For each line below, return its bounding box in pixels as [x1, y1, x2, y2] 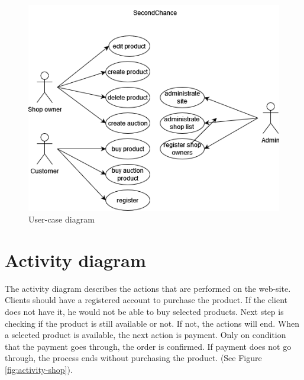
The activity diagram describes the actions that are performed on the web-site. [5, 282, 291, 294]
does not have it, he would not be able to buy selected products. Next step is [5, 305, 284, 317]
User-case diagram [28, 213, 95, 225]
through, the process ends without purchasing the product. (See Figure [5, 352, 262, 364]
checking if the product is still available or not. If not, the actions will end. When [5, 317, 300, 329]
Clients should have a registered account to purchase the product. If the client [5, 294, 288, 306]
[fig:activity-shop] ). [5, 363, 73, 375]
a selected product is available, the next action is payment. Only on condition [5, 329, 286, 341]
